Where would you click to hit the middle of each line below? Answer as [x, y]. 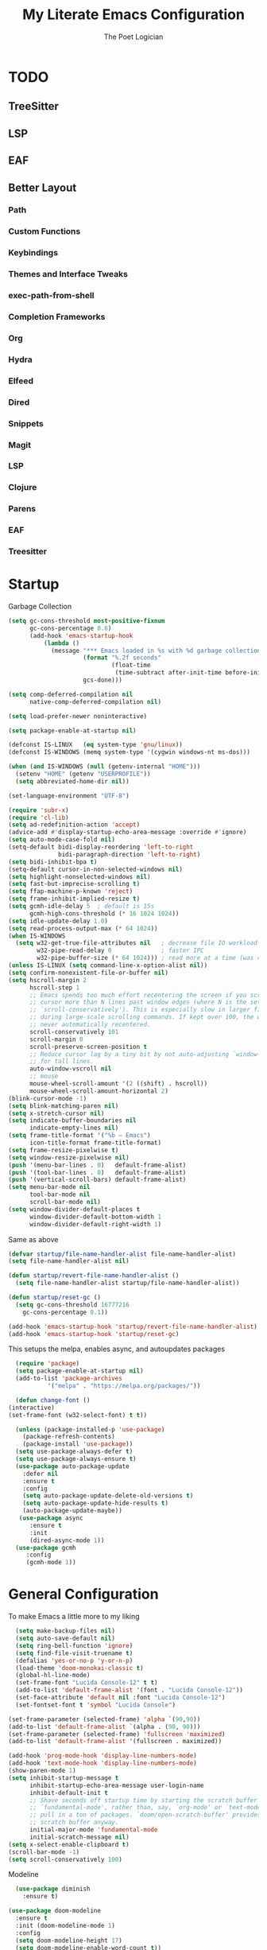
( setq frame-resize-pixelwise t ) [64, 1150]
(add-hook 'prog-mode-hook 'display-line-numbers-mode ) [103, 1756]
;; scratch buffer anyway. [74, 1823]
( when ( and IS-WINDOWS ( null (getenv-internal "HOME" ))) [104, 767]
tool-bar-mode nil [60, 1194]
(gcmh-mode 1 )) [51, 1563]
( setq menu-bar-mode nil [49, 1187]
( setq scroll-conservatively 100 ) [66, 1859]
